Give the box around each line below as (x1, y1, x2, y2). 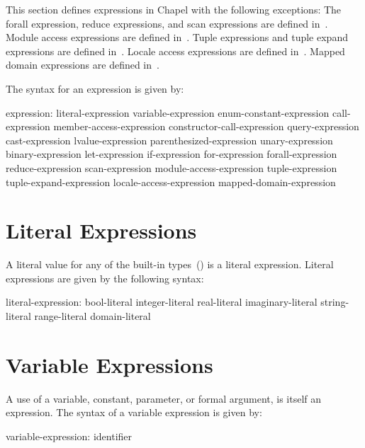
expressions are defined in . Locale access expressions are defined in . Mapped (6, 43, 345, 58)
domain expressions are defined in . (6, 57, 159, 72)
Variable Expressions (6, 350, 213, 379)
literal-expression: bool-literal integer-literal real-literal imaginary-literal (6, 294, 318, 309)
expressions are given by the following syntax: (6, 270, 204, 285)
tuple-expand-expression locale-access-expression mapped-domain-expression (6, 174, 336, 189)
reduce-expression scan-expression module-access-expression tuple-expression (6, 160, 337, 175)
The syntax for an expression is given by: (6, 81, 184, 96)
